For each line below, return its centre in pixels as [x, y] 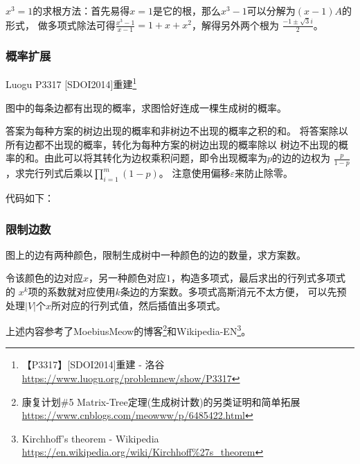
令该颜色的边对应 [44, 278]
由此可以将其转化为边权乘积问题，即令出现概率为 [155, 158]
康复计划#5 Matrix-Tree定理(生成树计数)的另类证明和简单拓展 [161, 401]
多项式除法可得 [81, 25]
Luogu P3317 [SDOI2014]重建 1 [71, 83]
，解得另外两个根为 [235, 25]
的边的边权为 [301, 158]
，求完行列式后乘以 [49, 173]
